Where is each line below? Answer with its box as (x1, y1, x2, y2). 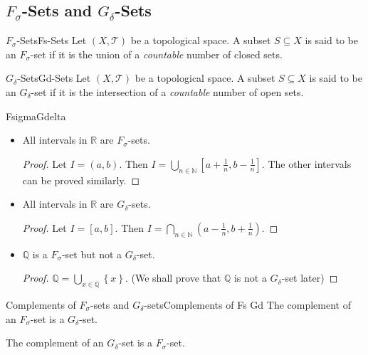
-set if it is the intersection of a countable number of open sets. (31, 84, 304, 99)
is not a (233, 270, 267, 285)
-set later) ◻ (281, 270, 338, 285)
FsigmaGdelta (6, 108, 66, 123)
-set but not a (61, 246, 122, 261)
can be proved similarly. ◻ (22, 172, 140, 187)
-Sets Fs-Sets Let (16, 33, 87, 48)
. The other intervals (261, 156, 352, 171)
